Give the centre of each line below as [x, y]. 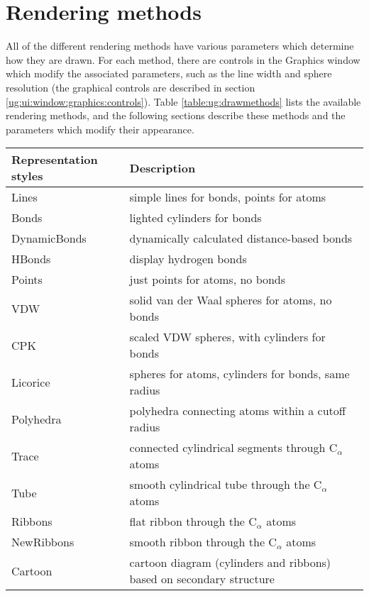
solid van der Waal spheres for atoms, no [231, 300]
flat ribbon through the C [193, 521]
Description [163, 167]
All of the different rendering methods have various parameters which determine [180, 46]
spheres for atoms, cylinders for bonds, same [239, 374]
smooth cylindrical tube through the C [226, 485]
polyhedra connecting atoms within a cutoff [238, 411]
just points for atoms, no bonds [208, 280]
